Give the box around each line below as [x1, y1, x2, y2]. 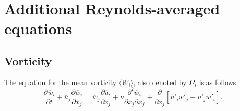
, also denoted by [133, 76, 187, 87]
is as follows [199, 76, 236, 87]
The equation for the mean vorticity [4, 76, 117, 87]
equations [4, 18, 73, 39]
